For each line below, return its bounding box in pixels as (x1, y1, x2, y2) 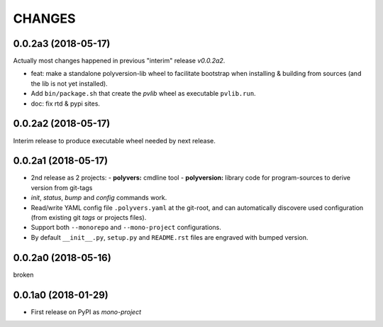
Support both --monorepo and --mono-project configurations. (30, 223, 221, 232)
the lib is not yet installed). (30, 79, 108, 88)
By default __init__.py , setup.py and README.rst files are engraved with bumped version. (30, 233, 309, 241)
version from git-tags (30, 183, 93, 192)
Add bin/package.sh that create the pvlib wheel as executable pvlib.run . (30, 89, 256, 98)
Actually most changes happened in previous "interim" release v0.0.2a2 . (13, 57, 226, 65)
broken (13, 270, 34, 279)
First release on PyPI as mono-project (30, 307, 142, 316)
